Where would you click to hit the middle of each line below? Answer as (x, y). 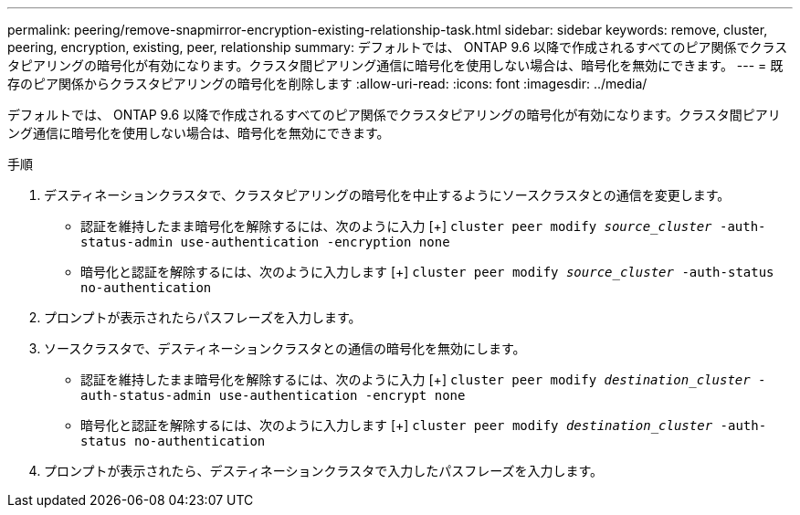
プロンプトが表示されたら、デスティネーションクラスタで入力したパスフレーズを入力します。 (324, 471)
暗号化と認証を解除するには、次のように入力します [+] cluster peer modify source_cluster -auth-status (427, 272)
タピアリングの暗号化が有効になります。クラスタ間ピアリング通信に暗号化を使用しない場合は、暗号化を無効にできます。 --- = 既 (395, 65)
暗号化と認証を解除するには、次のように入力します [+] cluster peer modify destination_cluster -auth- (424, 425)
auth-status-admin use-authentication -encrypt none (273, 395)
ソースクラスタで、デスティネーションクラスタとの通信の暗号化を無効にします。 (285, 348)
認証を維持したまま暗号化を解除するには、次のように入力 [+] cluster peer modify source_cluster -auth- (423, 226)
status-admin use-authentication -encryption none (265, 242)
